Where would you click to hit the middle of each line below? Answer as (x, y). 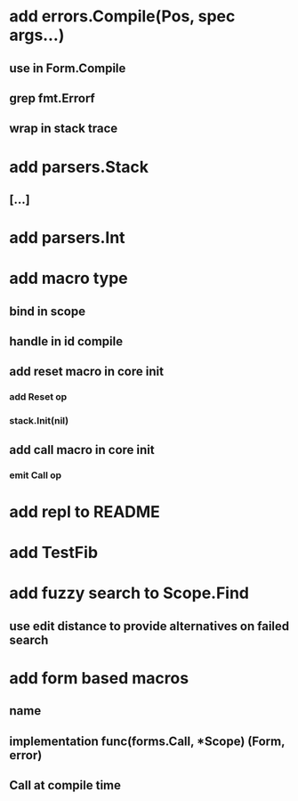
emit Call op (36, 475)
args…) (37, 35)
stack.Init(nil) (39, 421)
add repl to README (85, 511)
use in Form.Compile (68, 68)
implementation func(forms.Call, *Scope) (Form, (147, 741)
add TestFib (54, 553)
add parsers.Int (68, 238)
